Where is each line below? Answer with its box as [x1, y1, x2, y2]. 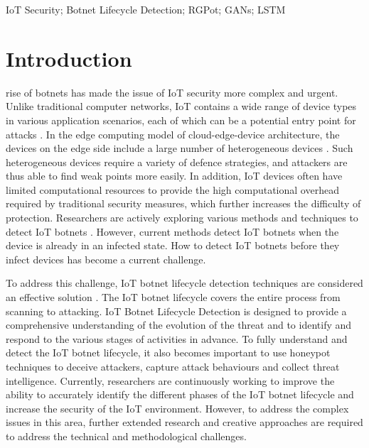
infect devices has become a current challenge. [6, 251, 206, 266]
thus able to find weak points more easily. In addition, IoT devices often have [6, 168, 343, 183]
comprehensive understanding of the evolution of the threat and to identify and [6, 317, 352, 332]
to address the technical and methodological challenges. [6, 428, 247, 443]
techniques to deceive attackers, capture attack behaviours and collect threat [6, 359, 340, 373]
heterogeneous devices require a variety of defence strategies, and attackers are [6, 154, 348, 169]
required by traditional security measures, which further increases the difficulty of [6, 196, 361, 211]
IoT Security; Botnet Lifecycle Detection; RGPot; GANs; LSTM [6, 2, 286, 16]
